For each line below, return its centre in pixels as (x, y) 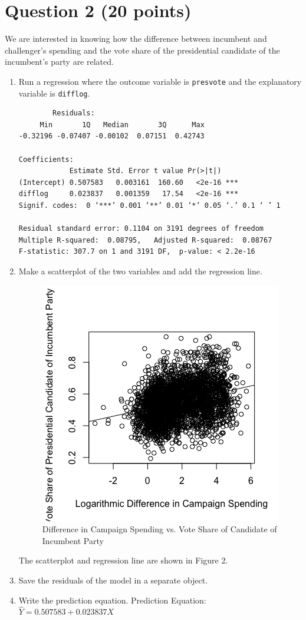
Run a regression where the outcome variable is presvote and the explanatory (160, 81)
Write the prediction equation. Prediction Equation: (112, 600)
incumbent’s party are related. (59, 62)
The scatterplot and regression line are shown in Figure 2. (123, 560)
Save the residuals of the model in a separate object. (113, 580)
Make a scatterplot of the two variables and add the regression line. (140, 271)
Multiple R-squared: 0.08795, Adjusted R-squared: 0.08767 (145, 240)
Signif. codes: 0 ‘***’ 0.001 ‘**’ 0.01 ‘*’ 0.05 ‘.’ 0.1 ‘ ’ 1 (149, 205)
